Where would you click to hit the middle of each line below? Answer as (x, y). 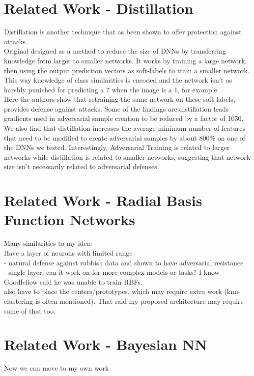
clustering (19, 301)
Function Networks (70, 219)
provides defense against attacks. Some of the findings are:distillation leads (116, 108)
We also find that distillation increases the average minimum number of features (125, 128)
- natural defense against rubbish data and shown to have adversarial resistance (124, 262)
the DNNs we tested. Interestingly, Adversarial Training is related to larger (117, 147)
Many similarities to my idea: (48, 243)
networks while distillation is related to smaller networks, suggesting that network (127, 157)
